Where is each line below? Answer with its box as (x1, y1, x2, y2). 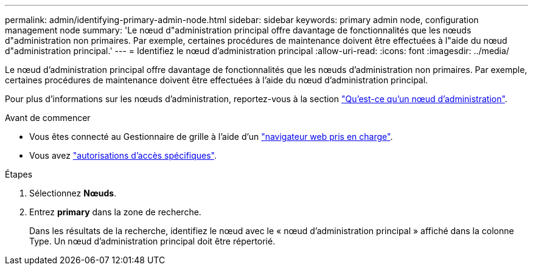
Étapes (5, 169, 33, 179)
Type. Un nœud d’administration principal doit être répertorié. (29, 236, 276, 246)
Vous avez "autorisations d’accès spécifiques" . (29, 150, 217, 161)
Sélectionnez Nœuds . (29, 188, 117, 198)
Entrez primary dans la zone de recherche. (29, 207, 201, 217)
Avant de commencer (5, 112, 91, 123)
